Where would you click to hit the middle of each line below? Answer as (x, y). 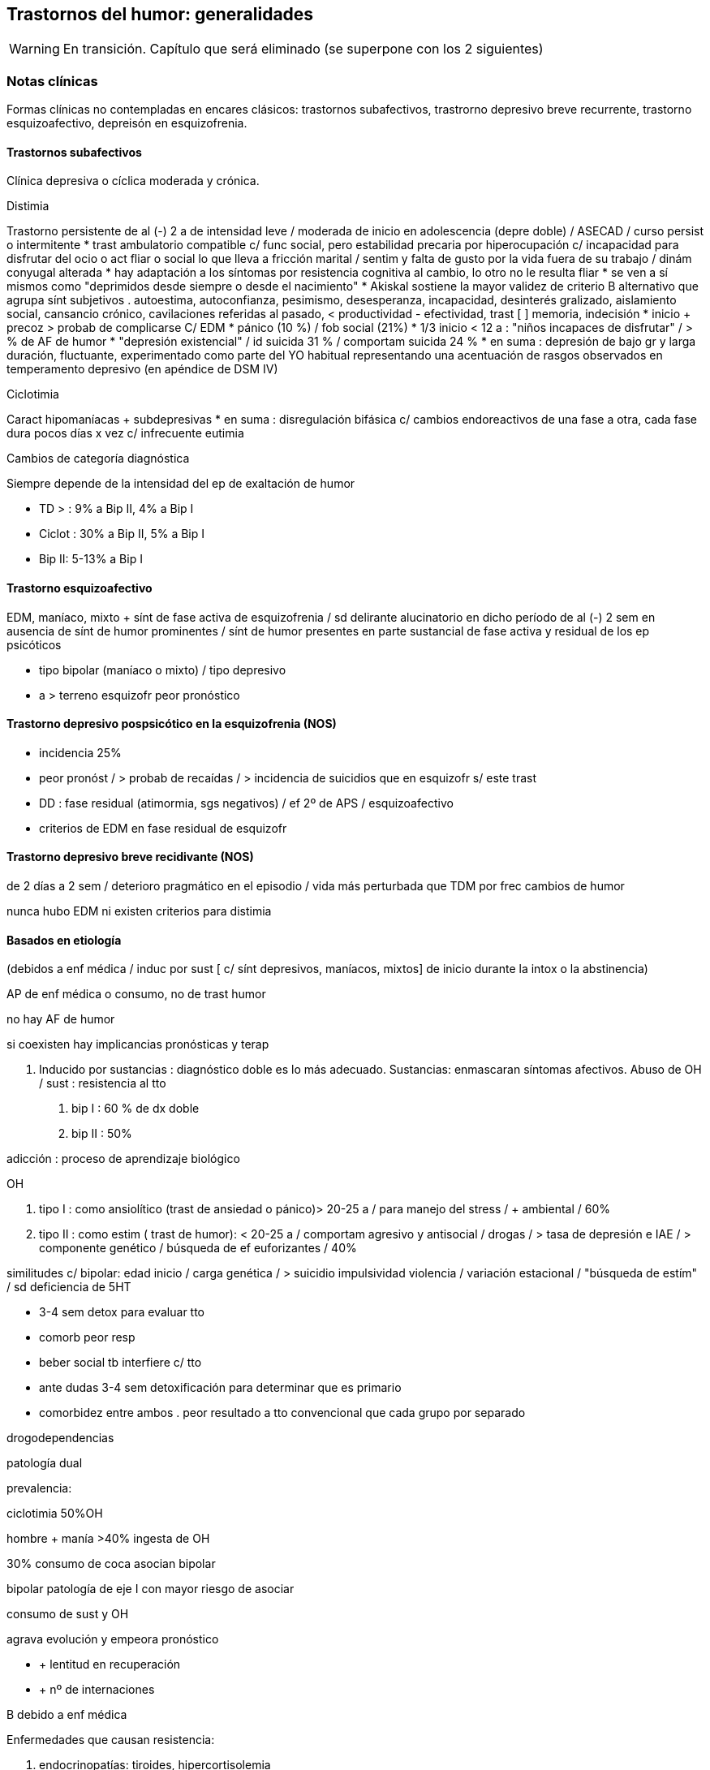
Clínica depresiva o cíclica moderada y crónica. (133, 181)
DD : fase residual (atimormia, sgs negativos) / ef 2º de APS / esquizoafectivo (246, 803)
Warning (34, 49)
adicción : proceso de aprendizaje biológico (123, 1159)
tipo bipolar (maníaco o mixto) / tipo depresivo (163, 670)
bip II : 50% (102, 1134)
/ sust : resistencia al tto (103, 1083)
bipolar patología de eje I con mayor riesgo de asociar (151, 1589)
